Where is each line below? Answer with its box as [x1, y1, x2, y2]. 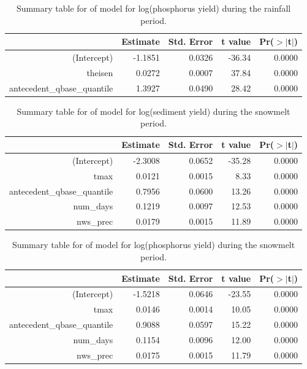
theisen [86, 66, 113, 79]
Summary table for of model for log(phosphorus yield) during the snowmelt [12, 238, 295, 251]
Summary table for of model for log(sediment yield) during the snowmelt [17, 104, 290, 117]
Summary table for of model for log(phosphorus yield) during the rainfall [16, 2, 291, 14]
